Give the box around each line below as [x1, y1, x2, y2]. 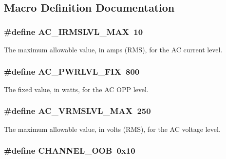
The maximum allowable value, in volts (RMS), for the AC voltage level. [4, 124, 221, 134]
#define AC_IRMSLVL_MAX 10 [4, 25, 143, 37]
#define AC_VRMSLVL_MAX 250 [4, 105, 151, 117]
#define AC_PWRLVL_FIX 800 [4, 65, 140, 77]
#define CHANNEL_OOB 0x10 [4, 144, 135, 157]
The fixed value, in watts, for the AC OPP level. [4, 84, 149, 94]
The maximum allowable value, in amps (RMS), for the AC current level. [4, 45, 223, 54]
